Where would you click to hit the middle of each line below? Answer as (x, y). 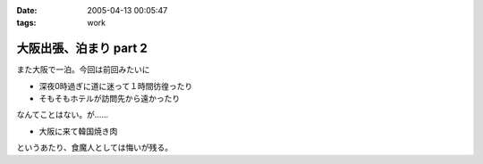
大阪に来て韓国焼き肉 (78, 131)
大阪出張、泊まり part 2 (82, 49)
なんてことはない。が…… (63, 115)
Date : (27, 10)
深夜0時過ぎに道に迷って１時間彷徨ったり (116, 86)
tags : (26, 23)
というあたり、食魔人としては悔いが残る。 (95, 148)
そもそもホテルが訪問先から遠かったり (110, 99)
